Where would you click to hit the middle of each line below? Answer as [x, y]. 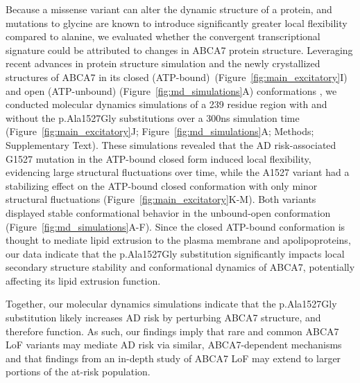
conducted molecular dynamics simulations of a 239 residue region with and [166, 104]
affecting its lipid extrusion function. [83, 280]
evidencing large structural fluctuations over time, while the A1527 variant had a [178, 172]
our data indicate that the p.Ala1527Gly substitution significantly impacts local [175, 253]
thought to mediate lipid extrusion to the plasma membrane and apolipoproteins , [178, 240]
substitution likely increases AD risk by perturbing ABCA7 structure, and [163, 318]
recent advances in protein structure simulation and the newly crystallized [163, 63]
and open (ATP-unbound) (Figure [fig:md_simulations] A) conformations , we [171, 90]
